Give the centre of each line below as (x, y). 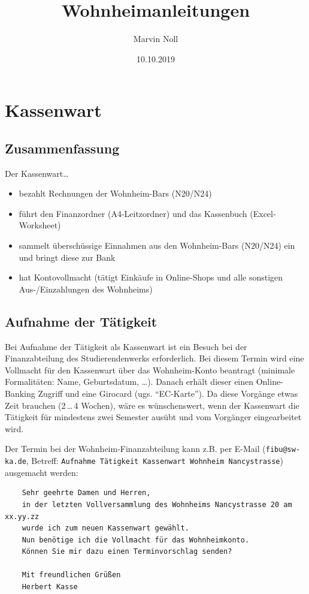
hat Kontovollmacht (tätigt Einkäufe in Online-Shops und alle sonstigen (151, 277)
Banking (20, 394)
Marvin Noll (156, 39)
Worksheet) (40, 225)
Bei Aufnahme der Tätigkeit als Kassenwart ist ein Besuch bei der (126, 346)
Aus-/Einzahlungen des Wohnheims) (86, 289)
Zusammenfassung (62, 148)
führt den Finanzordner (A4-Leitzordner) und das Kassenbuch (133, 213)
